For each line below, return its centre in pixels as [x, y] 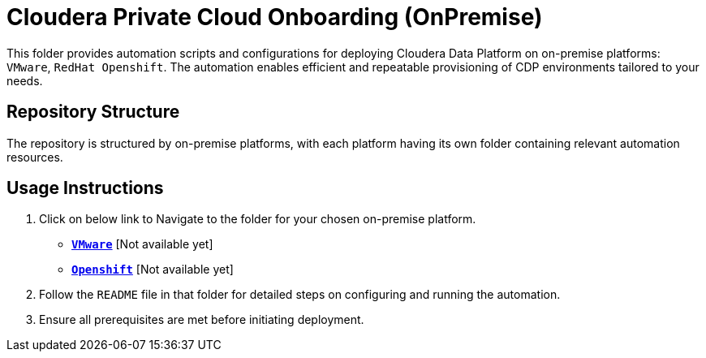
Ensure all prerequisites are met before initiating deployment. [202, 320]
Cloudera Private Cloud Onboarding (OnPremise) [275, 17]
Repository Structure [93, 112]
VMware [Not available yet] [142, 244]
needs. [25, 80]
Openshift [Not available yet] [153, 270]
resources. [35, 157]
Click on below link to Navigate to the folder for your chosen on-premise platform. [258, 219]
